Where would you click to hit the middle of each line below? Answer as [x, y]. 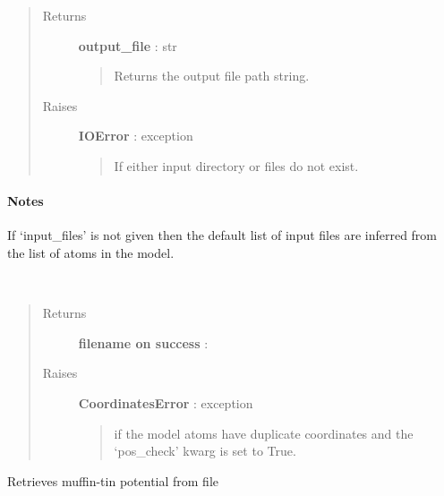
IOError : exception [136, 136]
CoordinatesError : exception [166, 402]
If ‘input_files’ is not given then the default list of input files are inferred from [222, 235]
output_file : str [128, 45]
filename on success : [143, 342]
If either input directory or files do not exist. [236, 165]
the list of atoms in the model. [91, 252]
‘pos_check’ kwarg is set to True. [205, 451]
